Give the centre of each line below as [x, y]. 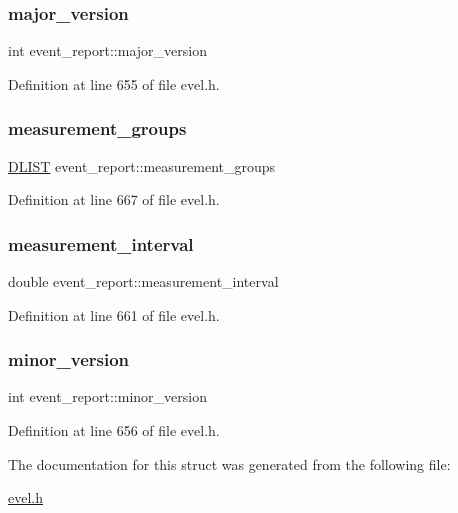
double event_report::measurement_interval [143, 281]
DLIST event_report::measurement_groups [142, 165]
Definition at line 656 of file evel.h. [114, 430]
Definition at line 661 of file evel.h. [114, 314]
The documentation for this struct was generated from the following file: [229, 463]
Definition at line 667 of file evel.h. [114, 199]
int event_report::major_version [107, 50]
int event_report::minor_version [107, 396]
